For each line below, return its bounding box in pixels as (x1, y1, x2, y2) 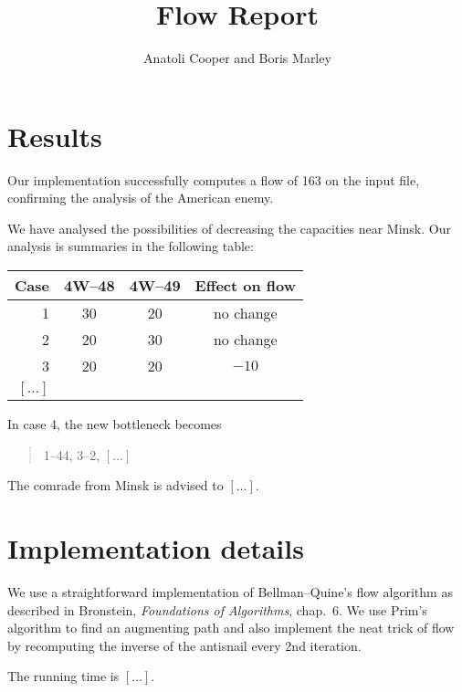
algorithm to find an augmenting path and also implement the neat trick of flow (7, 618, 455, 637)
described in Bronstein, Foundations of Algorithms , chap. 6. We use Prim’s (7, 600, 427, 619)
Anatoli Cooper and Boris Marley (143, 48, 331, 68)
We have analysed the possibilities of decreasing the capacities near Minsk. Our (7, 218, 451, 237)
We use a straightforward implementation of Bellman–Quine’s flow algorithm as (7, 582, 453, 601)
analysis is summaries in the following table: (7, 236, 254, 256)
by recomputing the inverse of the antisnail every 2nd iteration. (7, 635, 362, 655)
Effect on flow (194, 275, 297, 297)
